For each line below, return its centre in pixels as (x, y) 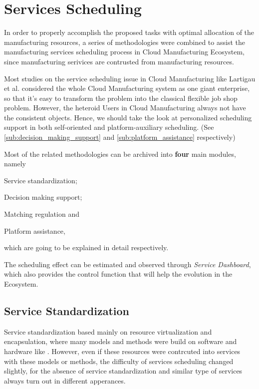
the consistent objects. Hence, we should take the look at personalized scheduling (128, 117)
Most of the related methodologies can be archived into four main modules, (120, 154)
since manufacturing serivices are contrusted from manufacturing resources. (119, 61)
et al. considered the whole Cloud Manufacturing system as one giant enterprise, (127, 88)
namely (15, 164)
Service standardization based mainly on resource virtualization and (108, 331)
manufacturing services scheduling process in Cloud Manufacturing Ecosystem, (124, 52)
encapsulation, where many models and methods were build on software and (121, 341)
